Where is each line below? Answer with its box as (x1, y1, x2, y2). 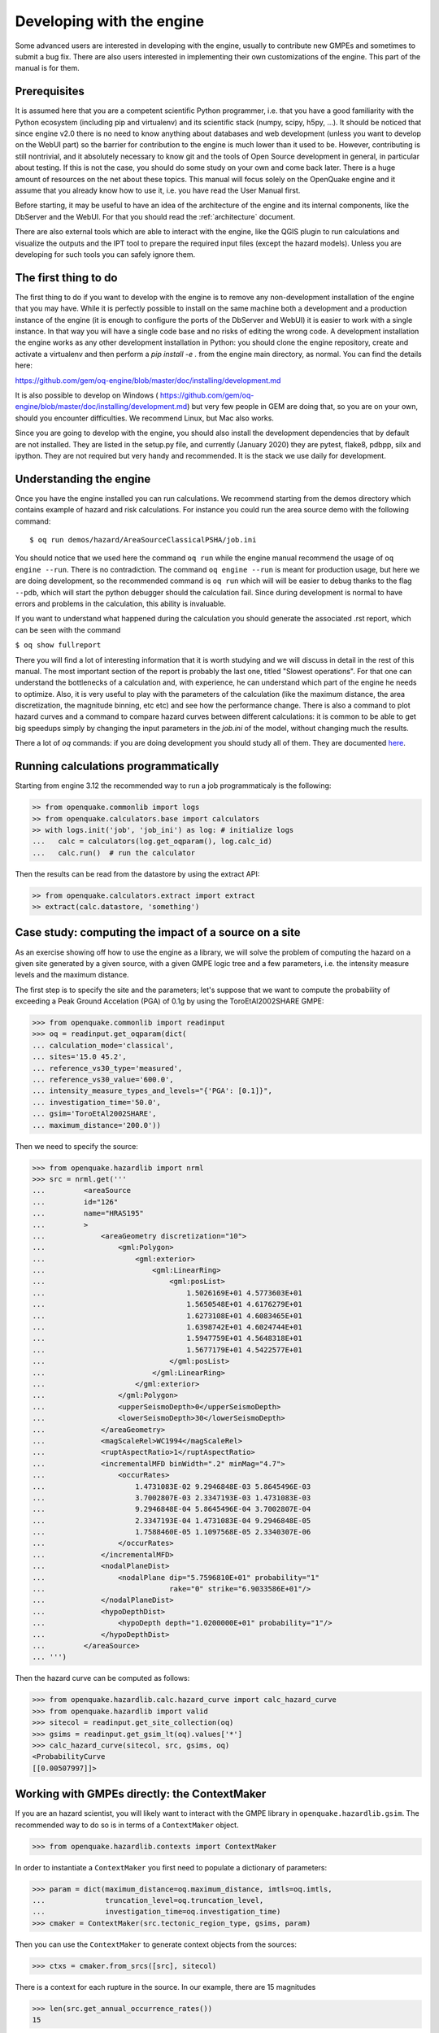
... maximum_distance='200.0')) (32, 1121, 162, 1130)
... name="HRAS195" (32, 1208, 144, 1218)
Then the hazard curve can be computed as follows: (15, 1674, 190, 1683)
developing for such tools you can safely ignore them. (15, 249, 195, 259)
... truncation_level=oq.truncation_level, (32, 1896, 264, 1905)
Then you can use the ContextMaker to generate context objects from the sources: (15, 1939, 297, 1949)
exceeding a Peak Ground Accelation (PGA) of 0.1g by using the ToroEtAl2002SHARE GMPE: (15, 996, 324, 1006)
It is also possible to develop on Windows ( (15, 390, 159, 400)
